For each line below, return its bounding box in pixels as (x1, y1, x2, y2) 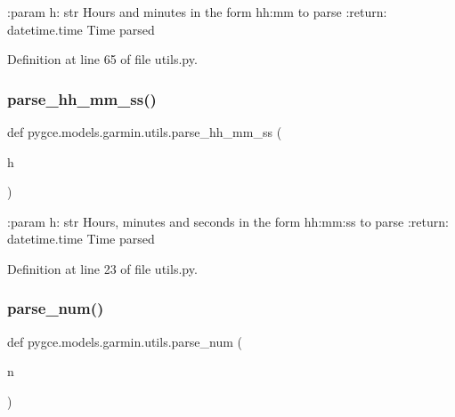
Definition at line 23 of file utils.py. (7, 259, 198, 277)
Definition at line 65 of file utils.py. (7, 50, 198, 68)
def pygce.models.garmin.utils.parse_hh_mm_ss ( (7, 123, 282, 140)
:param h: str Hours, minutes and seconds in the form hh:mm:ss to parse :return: (7, 212, 449, 230)
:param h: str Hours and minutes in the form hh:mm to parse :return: (7, 3, 387, 20)
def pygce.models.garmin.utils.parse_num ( (7, 332, 242, 350)
